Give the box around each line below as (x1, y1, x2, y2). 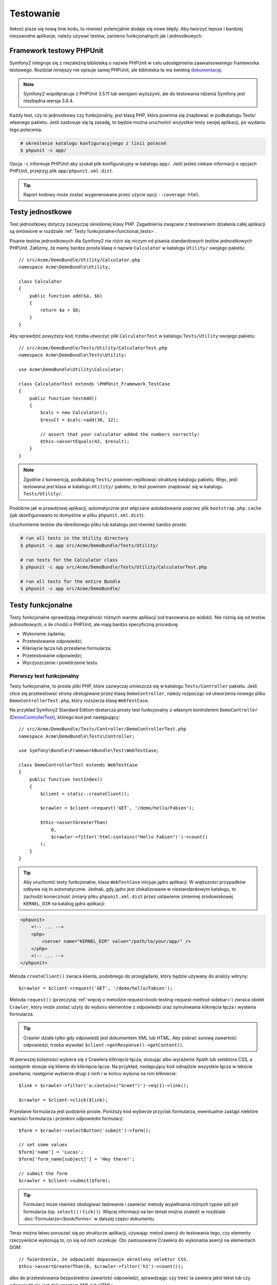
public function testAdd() (29, 395, 97, 401)
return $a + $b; (40, 307, 81, 313)
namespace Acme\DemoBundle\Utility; (18, 264, 111, 270)
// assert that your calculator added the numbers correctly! (40, 431, 200, 437)
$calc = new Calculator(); (40, 410, 108, 416)
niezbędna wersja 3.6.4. (23, 98, 74, 104)
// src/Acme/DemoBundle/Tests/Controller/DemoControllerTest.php (18, 726, 187, 732)
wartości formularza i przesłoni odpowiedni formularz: (9, 1115, 124, 1122)
